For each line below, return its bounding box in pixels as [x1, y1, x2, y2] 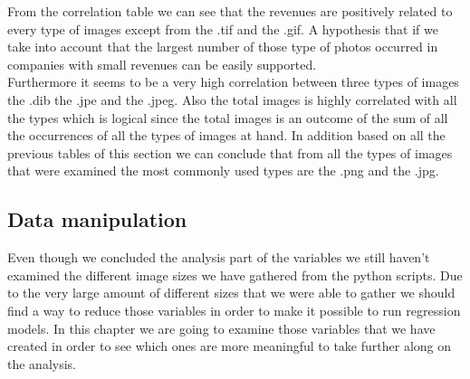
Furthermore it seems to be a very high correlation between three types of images [7, 72, 459, 91]
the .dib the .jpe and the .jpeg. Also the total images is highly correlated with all [7, 90, 457, 109]
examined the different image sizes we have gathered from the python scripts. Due [7, 265, 463, 284]
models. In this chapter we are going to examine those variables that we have [7, 318, 436, 337]
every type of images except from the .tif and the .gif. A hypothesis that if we [7, 19, 438, 38]
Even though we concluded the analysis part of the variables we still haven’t [7, 248, 430, 267]
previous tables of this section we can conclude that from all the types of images [7, 143, 453, 162]
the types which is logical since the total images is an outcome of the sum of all [7, 108, 448, 127]
